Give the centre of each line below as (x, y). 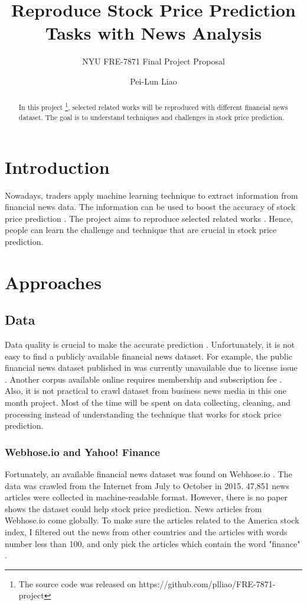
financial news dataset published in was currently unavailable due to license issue (151, 368)
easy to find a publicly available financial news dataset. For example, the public (148, 356)
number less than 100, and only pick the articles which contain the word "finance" (153, 543)
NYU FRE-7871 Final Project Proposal (153, 61)
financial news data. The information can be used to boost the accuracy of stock (150, 207)
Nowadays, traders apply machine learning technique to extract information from (151, 195)
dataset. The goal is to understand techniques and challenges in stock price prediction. (151, 117)
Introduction (57, 166)
